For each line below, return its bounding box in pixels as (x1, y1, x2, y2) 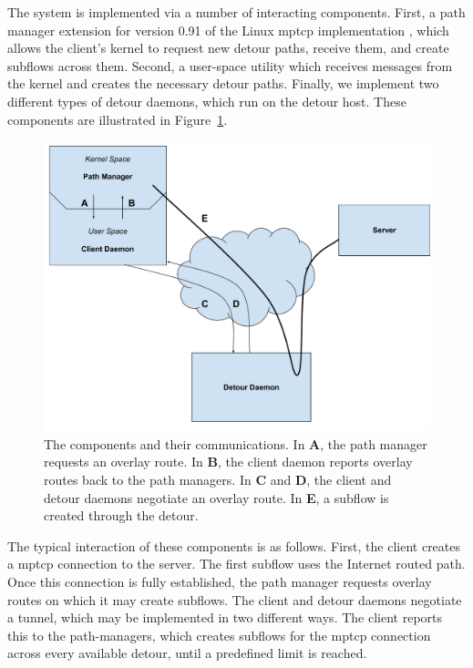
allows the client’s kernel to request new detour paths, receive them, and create (7, 38, 449, 57)
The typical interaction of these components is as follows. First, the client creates (7, 536, 461, 555)
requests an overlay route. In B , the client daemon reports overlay (44, 452, 413, 471)
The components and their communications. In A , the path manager (44, 434, 427, 453)
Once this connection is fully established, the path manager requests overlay (7, 571, 432, 591)
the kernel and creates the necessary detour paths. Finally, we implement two (7, 74, 439, 93)
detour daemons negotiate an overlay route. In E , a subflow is (44, 488, 389, 507)
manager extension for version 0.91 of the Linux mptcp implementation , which (7, 20, 449, 39)
